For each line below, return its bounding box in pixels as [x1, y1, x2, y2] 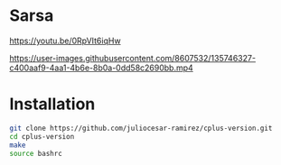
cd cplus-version [9, 132, 75, 141]
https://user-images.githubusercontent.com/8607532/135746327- [9, 52, 256, 63]
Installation [9, 94, 96, 115]
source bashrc [9, 149, 63, 158]
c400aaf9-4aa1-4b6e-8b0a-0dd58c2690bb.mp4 [9, 62, 194, 73]
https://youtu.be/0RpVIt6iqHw [9, 35, 121, 46]
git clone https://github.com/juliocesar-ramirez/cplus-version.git [9, 124, 273, 133]
